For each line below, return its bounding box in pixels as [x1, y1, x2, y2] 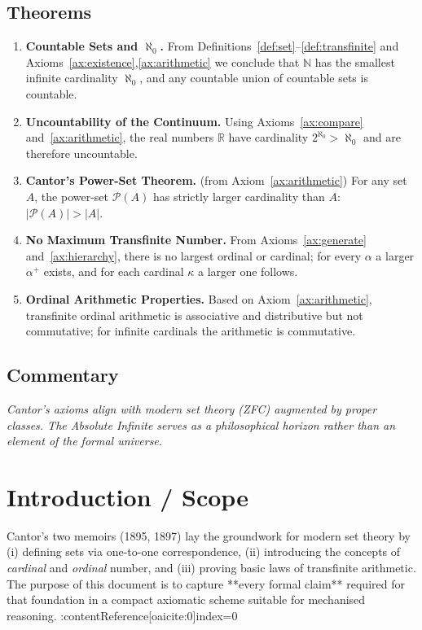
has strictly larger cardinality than [152, 187, 325, 204]
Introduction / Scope [7, 479, 248, 513]
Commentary [7, 362, 119, 387]
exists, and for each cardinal [43, 263, 184, 280]
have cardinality [228, 129, 309, 146]
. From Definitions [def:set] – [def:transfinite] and [160, 37, 399, 55]
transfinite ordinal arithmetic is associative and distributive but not [25, 306, 363, 323]
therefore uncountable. [25, 144, 138, 161]
